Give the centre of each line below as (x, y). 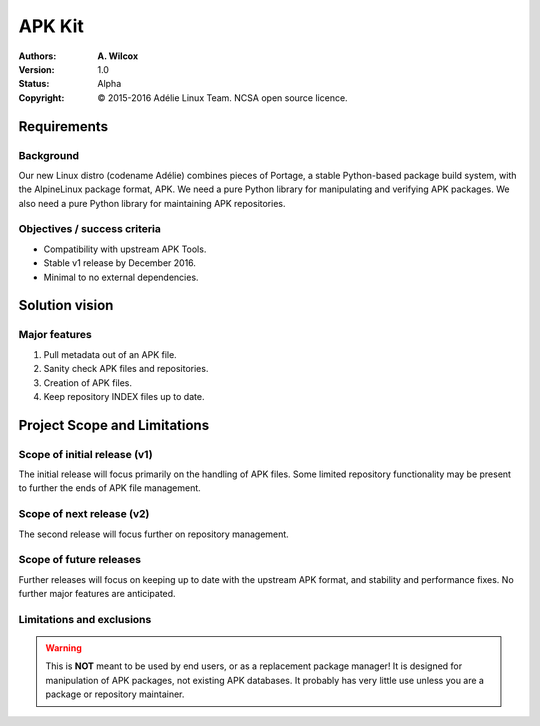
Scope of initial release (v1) (86, 454)
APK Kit (51, 26)
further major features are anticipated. (97, 594)
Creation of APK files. (88, 382)
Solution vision (66, 305)
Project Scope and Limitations (114, 425)
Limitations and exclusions (85, 619)
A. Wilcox (118, 56)
